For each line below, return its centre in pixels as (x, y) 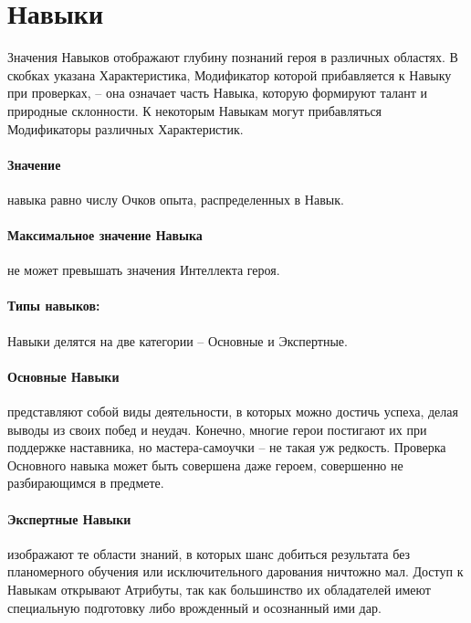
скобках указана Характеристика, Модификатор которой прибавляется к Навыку (230, 74)
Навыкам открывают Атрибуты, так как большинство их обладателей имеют (219, 590)
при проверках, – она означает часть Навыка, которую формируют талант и (217, 93)
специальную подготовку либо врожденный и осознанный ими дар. (194, 607)
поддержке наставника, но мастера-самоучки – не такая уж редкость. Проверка (227, 447)
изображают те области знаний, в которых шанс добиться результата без (209, 553)
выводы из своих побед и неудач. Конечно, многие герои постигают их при (217, 429)
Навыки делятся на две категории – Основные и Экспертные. (178, 340)
